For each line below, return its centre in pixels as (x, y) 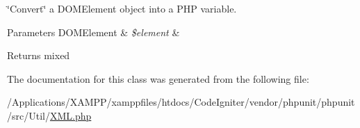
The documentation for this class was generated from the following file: (158, 78)
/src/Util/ (28, 115)
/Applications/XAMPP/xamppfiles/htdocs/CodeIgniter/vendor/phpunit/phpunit (181, 102)
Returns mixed (39, 55)
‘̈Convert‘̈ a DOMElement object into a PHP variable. (122, 8)
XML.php (71, 115)
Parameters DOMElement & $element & (93, 32)
